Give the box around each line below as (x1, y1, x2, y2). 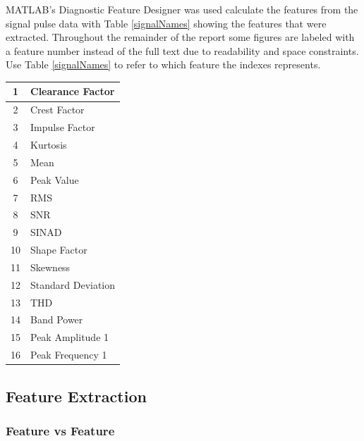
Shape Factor (30, 242, 87, 257)
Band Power (30, 312, 83, 327)
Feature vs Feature (6, 421, 115, 439)
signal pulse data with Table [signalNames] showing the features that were (6, 15, 327, 30)
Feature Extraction (6, 385, 147, 406)
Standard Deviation (30, 277, 116, 292)
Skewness (30, 259, 71, 274)
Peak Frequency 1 (30, 347, 107, 362)
